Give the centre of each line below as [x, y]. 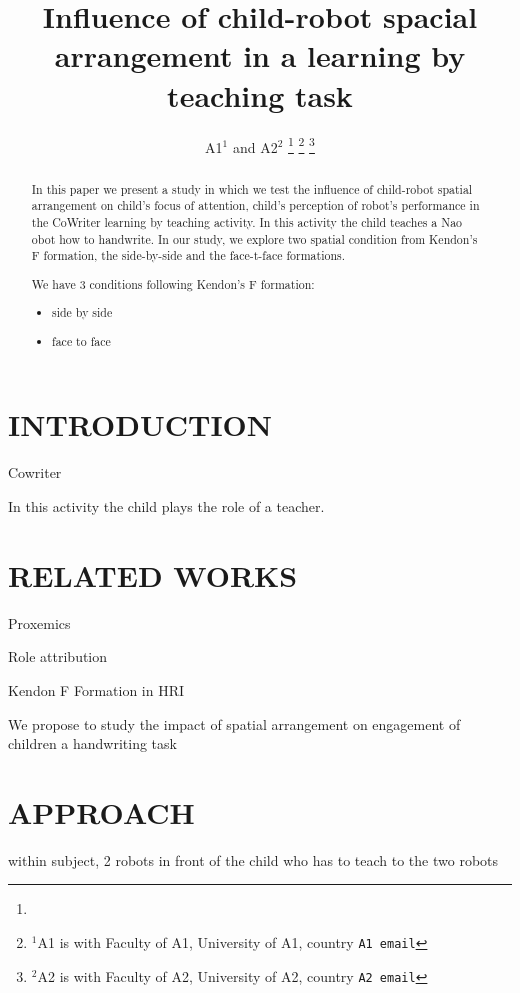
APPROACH [101, 811]
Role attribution [58, 656]
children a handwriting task [92, 743]
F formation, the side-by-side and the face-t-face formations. [188, 255]
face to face [81, 340]
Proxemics [39, 622]
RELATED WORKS [153, 574]
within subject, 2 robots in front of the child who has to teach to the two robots [253, 859]
